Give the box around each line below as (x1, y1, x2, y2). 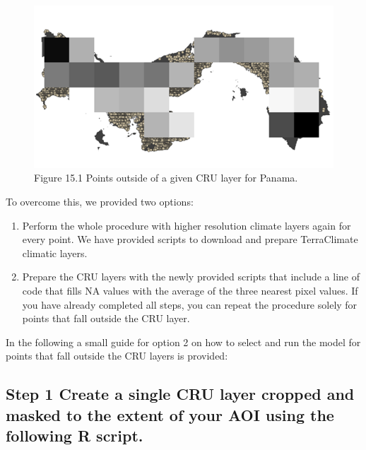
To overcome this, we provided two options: (6, 194, 194, 208)
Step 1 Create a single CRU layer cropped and (6, 383, 355, 405)
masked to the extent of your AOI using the (6, 403, 334, 425)
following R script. (6, 425, 143, 446)
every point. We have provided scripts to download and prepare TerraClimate (22, 232, 358, 247)
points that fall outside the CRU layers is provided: (6, 348, 228, 363)
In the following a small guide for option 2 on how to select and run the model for (6, 334, 361, 349)
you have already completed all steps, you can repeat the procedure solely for (22, 297, 358, 312)
